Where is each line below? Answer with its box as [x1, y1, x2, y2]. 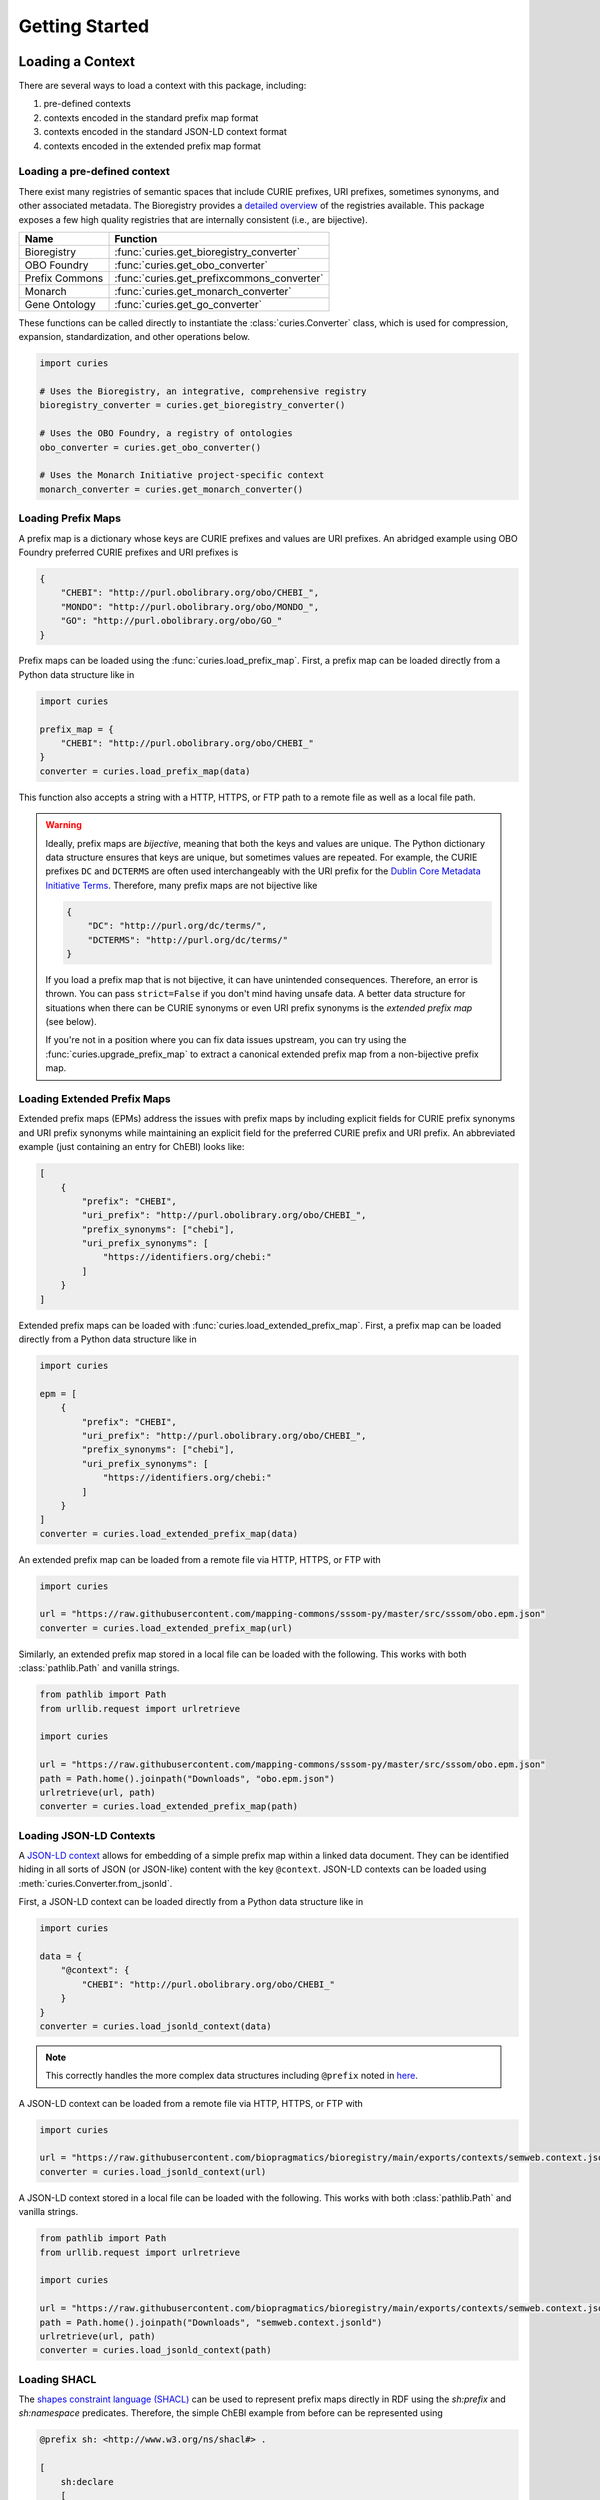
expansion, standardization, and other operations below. [18, 331, 250, 343]
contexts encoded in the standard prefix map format [43, 111, 259, 124]
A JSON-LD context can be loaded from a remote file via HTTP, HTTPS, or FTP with [18, 2097, 364, 2109]
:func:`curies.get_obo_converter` [114, 258, 269, 272]
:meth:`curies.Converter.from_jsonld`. [18, 1877, 173, 1889]
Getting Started [18, 15, 150, 37]
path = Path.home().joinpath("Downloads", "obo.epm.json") [39, 1773, 335, 1784]
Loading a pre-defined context [18, 165, 170, 179]
